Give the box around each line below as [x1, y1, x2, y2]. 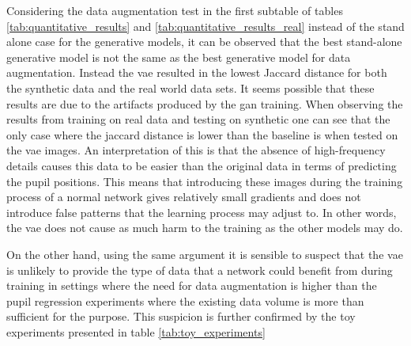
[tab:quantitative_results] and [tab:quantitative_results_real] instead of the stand [6, 17, 405, 34]
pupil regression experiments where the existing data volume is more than [6, 292, 364, 309]
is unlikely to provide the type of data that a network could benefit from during [6, 261, 393, 278]
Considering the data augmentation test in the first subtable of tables [6, 2, 343, 18]
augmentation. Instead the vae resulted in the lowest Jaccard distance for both [6, 64, 387, 81]
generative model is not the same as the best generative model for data [6, 48, 351, 65]
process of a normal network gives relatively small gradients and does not [6, 188, 361, 205]
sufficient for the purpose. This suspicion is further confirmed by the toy [6, 308, 356, 325]
